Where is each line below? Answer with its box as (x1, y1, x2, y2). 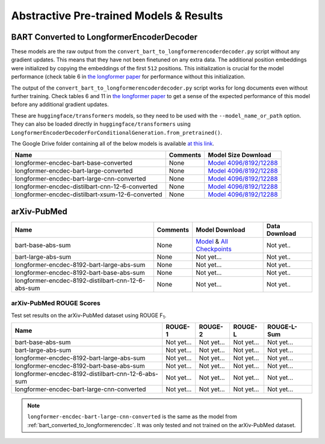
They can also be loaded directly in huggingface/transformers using (11, 120, 191, 128)
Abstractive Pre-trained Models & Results (11, 9, 223, 22)
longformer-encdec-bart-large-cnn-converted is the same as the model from (27, 413, 237, 421)
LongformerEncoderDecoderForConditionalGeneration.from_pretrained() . (11, 129, 223, 136)
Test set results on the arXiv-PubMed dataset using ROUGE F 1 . (11, 312, 167, 320)
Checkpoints (196, 244, 232, 253)
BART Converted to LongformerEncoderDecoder (11, 32, 198, 42)
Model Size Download (208, 151, 271, 159)
